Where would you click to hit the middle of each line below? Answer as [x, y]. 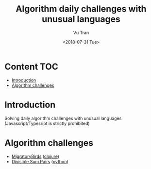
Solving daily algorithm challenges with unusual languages [63, 118]
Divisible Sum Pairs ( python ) [40, 161]
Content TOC [32, 67]
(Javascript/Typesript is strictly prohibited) [47, 123]
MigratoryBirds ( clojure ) [35, 156]
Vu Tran [81, 32]
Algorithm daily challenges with [81, 9]
